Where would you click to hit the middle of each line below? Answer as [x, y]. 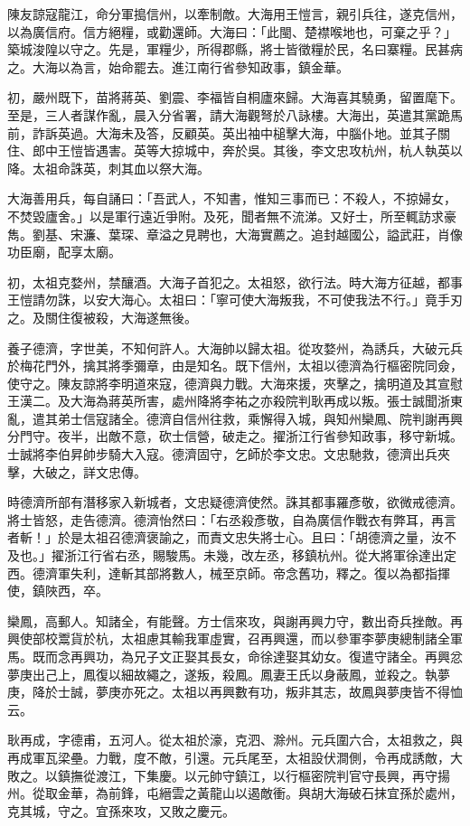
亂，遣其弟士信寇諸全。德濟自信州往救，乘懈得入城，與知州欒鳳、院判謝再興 [235, 418]
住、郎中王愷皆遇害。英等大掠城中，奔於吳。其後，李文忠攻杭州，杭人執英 [229, 150]
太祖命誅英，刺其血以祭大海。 [121, 168]
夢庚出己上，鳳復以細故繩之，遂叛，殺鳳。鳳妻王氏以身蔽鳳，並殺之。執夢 [229, 674]
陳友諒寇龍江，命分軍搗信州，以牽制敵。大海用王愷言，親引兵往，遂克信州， [235, 14]
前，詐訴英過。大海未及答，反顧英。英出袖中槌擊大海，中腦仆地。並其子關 [229, 132]
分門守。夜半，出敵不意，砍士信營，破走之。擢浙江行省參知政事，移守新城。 [235, 436]
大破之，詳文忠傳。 [89, 471]
